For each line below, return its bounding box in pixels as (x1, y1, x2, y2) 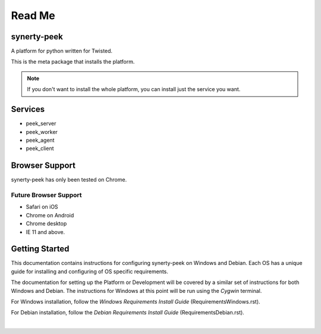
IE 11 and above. (26, 228, 65, 235)
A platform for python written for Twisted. (11, 48, 113, 55)
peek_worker (26, 128, 58, 135)
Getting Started (11, 244, 70, 254)
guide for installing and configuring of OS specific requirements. (11, 268, 169, 275)
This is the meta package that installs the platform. (11, 58, 135, 65)
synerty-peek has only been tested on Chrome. (11, 176, 127, 183)
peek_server (26, 120, 56, 127)
